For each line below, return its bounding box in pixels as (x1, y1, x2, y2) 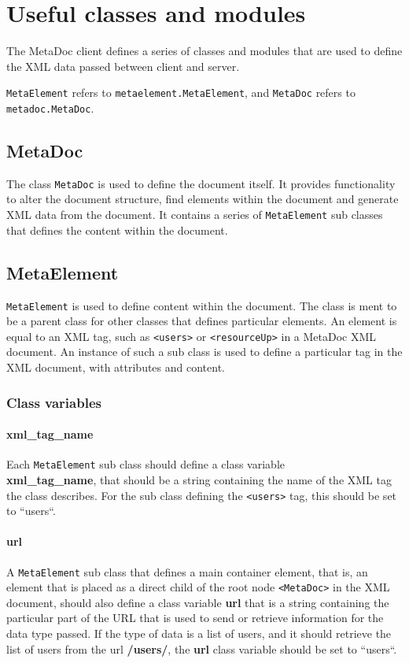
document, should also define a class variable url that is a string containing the (6, 594, 389, 610)
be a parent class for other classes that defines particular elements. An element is (6, 313, 397, 329)
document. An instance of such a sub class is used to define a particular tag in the (6, 343, 403, 360)
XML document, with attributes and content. (6, 359, 225, 376)
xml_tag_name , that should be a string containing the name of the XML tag (6, 471, 392, 487)
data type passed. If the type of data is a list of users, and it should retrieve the (6, 625, 392, 642)
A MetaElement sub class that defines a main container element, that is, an (6, 563, 368, 580)
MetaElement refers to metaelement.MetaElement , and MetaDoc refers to (6, 84, 356, 101)
